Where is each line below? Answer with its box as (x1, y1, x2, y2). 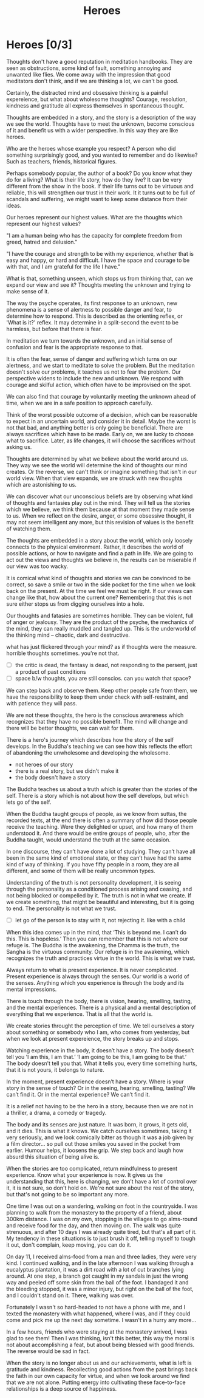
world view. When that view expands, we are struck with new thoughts (6, 475, 183, 482)
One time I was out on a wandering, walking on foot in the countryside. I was (6, 1202, 198, 1210)
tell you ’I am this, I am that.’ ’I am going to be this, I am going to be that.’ (6, 1054, 187, 1061)
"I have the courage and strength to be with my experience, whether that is (6, 250, 194, 257)
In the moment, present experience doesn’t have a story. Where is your (6, 1078, 184, 1085)
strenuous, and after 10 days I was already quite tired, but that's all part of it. (6, 1228, 197, 1236)
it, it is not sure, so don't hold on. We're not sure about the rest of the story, (6, 1184, 195, 1191)
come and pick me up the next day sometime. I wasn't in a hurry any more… (6, 1317, 197, 1324)
